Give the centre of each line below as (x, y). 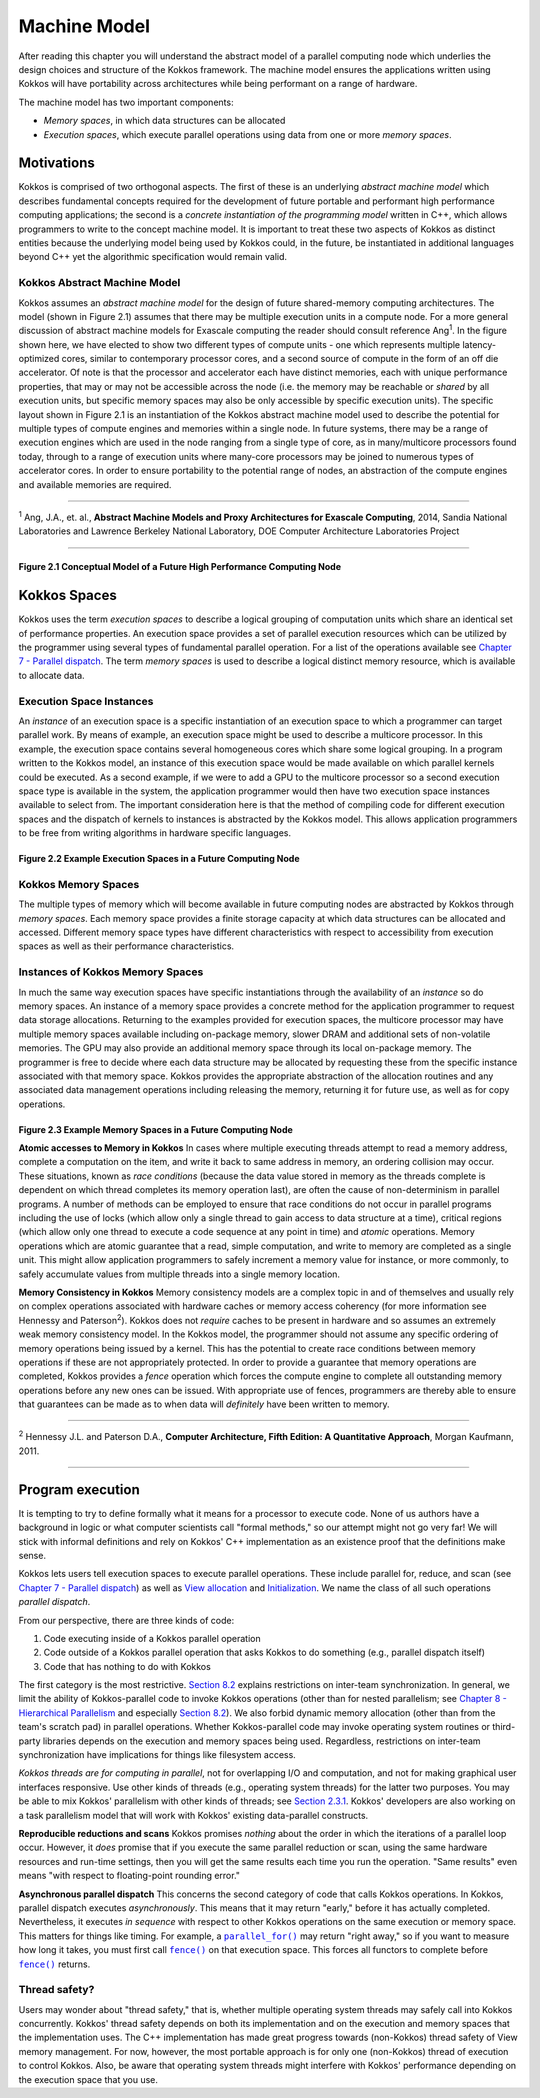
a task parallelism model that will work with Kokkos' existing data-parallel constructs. (193, 1815)
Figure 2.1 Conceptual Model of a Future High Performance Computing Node (180, 567)
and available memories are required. (95, 484)
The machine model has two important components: (126, 102)
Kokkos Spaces (67, 595)
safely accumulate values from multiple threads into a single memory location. (179, 1274)
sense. (32, 1555)
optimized (39, 359)
